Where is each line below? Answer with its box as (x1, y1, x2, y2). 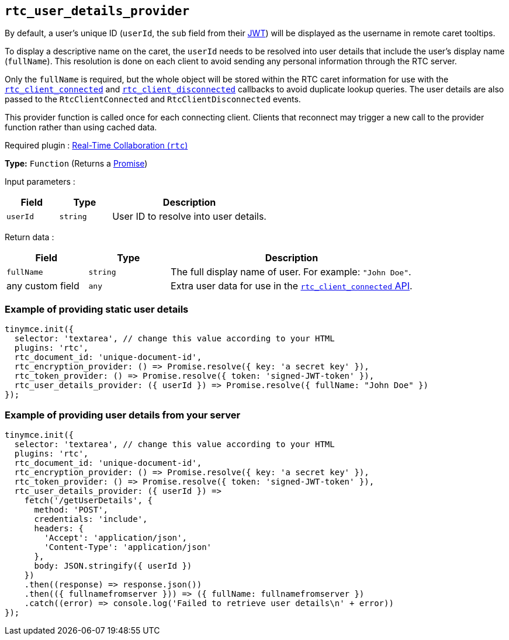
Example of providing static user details (5, 303, 189, 315)
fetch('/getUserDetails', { (24, 495, 153, 505)
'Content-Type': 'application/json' (44, 542, 212, 552)
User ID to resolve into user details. (112, 210, 266, 223)
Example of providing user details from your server (5, 409, 241, 421)
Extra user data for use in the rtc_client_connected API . (171, 280, 413, 292)
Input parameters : (5, 177, 75, 187)
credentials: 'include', (34, 514, 148, 524)
